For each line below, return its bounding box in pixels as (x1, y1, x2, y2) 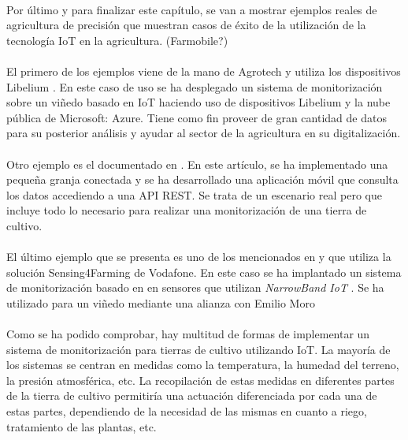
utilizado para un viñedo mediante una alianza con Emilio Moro (6, 294, 315, 311)
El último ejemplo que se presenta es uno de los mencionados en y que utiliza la (6, 248, 391, 265)
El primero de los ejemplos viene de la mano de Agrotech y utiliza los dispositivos (6, 62, 401, 79)
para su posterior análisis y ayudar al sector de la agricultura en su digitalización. (6, 125, 401, 141)
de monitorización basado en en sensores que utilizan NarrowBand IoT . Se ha (6, 279, 384, 296)
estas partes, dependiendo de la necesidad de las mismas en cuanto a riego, (6, 403, 367, 419)
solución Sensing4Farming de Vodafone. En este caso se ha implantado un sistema (6, 263, 402, 280)
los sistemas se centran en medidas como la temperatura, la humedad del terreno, (6, 356, 399, 373)
